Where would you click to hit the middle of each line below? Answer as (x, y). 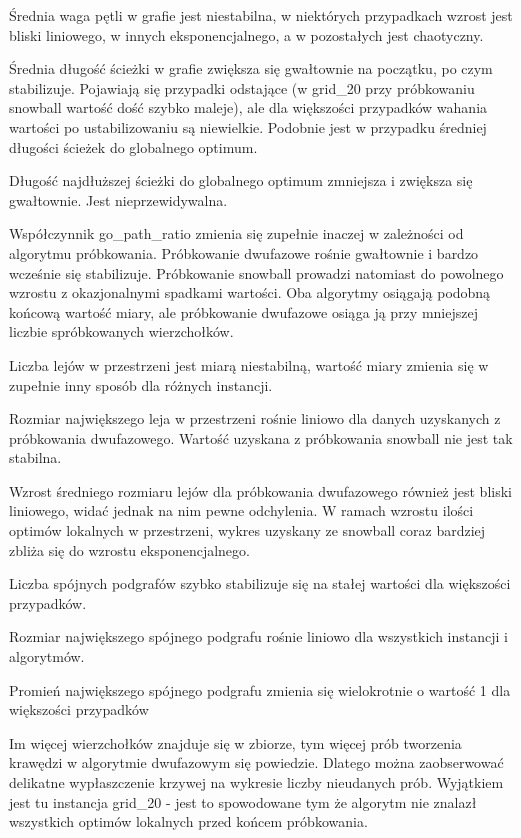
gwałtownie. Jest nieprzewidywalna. (118, 199)
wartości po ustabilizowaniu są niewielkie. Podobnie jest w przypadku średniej (248, 126)
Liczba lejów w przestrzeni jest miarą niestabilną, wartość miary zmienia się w (249, 364)
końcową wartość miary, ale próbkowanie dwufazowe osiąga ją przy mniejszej (243, 311)
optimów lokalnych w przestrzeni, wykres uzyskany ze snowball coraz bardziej (247, 530)
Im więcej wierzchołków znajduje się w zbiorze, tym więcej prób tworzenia (235, 742)
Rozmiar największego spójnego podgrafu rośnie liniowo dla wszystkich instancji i (258, 636)
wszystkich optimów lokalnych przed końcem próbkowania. (188, 821)
